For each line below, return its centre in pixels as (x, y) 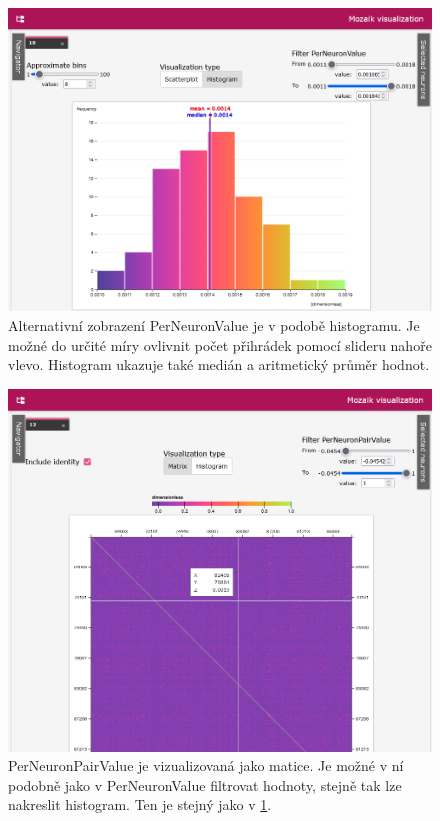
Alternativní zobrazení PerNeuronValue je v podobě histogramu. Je (214, 324)
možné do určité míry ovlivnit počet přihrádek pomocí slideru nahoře (220, 344)
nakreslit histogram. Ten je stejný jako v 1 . (140, 804)
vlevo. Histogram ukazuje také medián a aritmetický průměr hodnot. (219, 364)
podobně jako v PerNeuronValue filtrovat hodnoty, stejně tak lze (205, 784)
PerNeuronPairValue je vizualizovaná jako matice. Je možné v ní (206, 765)
